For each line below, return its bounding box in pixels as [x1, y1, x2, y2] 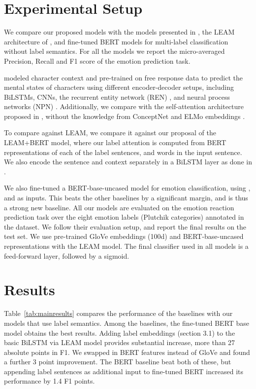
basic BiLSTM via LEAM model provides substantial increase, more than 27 [4, 337, 235, 348]
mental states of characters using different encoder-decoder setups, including [4, 82, 234, 92]
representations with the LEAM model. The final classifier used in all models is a [4, 241, 249, 251]
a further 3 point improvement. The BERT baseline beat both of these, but [4, 356, 231, 367]
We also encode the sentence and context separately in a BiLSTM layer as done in [4, 156, 252, 167]
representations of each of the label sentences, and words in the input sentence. [4, 147, 242, 157]
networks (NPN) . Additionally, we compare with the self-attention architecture [4, 101, 244, 112]
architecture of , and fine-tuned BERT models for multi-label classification [4, 36, 228, 46]
